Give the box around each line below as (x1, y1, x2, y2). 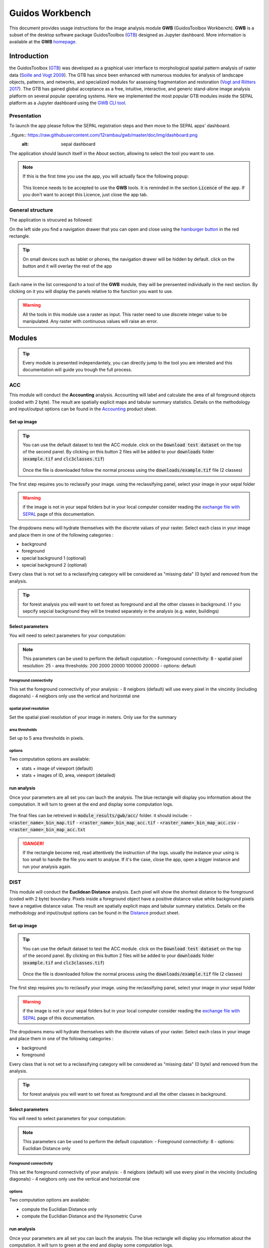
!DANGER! (22, 840, 44, 846)
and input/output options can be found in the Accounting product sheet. (9, 406, 157, 412)
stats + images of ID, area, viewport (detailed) (21, 772, 116, 778)
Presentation (9, 112, 41, 119)
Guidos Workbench (9, 7, 91, 18)
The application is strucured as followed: (9, 217, 93, 223)
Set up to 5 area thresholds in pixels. (9, 735, 84, 741)
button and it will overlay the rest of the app (22, 263, 112, 269)
